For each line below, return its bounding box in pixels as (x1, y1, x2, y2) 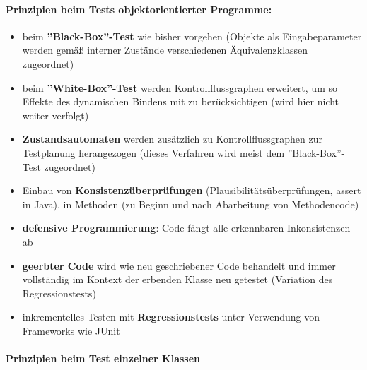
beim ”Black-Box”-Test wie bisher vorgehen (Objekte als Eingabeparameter (22, 28, 362, 43)
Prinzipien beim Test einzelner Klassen (6, 351, 201, 366)
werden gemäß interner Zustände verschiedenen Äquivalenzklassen (22, 42, 308, 57)
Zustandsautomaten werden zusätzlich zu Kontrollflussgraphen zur (22, 131, 323, 146)
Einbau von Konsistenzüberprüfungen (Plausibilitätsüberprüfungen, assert (22, 183, 361, 198)
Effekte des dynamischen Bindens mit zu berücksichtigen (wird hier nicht (22, 94, 339, 109)
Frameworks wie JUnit (22, 323, 120, 338)
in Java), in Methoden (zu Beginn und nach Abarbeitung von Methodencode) (22, 196, 359, 211)
